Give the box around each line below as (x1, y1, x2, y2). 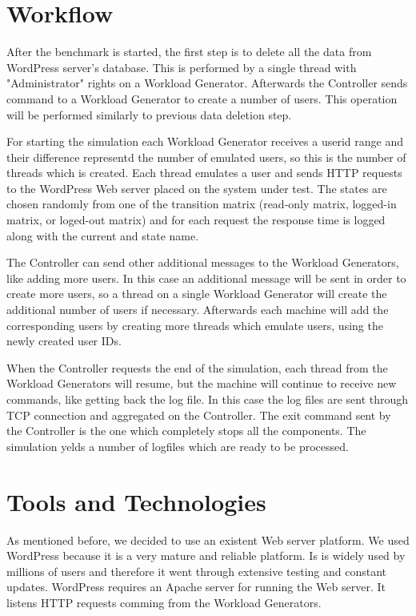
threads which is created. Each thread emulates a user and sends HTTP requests (6, 164, 402, 181)
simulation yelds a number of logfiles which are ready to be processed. (6, 437, 349, 454)
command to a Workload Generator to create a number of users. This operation (6, 90, 398, 107)
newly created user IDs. (6, 332, 122, 349)
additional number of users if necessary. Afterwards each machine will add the (6, 301, 389, 318)
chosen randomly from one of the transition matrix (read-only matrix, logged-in (6, 195, 397, 212)
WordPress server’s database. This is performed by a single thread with (6, 58, 357, 75)
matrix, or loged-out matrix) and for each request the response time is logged (6, 211, 386, 228)
